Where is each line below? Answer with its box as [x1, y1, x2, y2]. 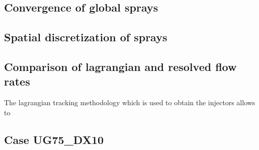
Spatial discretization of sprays [4, 29, 167, 45]
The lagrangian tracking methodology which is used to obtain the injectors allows [4, 97, 255, 108]
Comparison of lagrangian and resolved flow [4, 58, 237, 74]
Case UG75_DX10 [4, 131, 104, 147]
